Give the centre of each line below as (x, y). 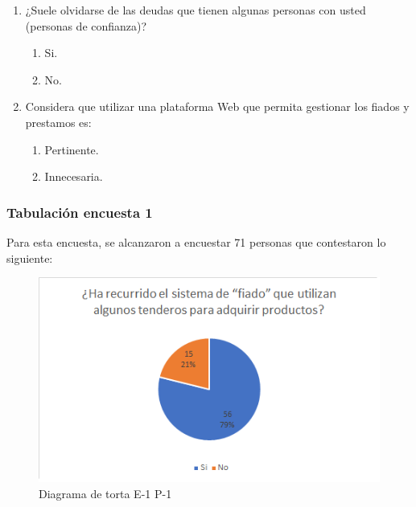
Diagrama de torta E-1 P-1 (105, 494)
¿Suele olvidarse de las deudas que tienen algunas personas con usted (196, 10)
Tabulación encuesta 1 (80, 212)
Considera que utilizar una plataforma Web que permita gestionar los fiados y (217, 106)
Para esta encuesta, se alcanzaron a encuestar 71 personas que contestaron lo (196, 241)
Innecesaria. (74, 176)
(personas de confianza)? (86, 25)
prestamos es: (58, 122)
